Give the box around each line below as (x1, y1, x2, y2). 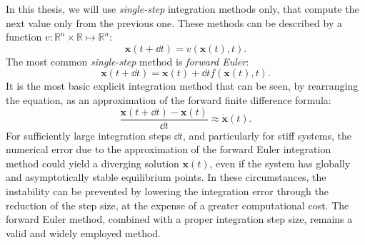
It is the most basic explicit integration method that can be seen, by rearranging (6, 78, 359, 93)
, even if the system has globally (209, 155, 351, 170)
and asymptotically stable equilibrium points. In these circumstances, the (6, 170, 326, 184)
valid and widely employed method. (6, 225, 161, 240)
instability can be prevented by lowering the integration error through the (6, 184, 329, 198)
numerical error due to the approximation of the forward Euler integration (6, 142, 331, 157)
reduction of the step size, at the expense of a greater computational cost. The (6, 197, 349, 212)
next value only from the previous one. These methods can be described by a (6, 15, 342, 30)
